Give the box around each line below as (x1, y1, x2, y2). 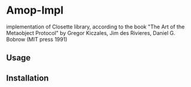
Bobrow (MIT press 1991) (6, 36, 67, 43)
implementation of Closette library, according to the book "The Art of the (6, 23, 185, 30)
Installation (6, 73, 49, 83)
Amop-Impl (6, 4, 64, 17)
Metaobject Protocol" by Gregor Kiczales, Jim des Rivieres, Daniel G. (6, 29, 175, 36)
